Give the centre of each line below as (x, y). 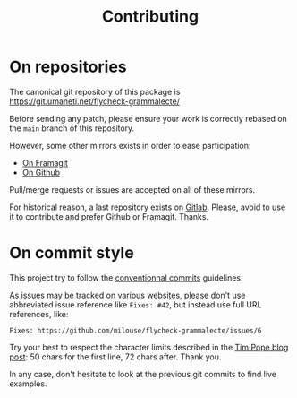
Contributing (150, 17)
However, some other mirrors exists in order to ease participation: (130, 145)
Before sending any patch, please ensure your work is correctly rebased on (148, 118)
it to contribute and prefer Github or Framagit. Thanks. (109, 216)
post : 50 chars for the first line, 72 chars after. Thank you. (115, 357)
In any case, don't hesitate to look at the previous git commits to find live (143, 374)
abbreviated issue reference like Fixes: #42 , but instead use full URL (136, 304)
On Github (41, 172)
